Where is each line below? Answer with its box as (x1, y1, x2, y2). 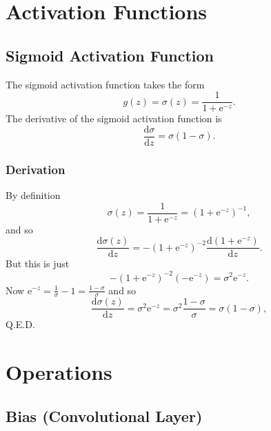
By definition (6, 188, 61, 202)
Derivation (6, 160, 66, 178)
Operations (6, 358, 112, 386)
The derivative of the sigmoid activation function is (6, 111, 222, 126)
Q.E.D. (6, 317, 35, 332)
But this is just (6, 256, 70, 271)
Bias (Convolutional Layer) (6, 405, 203, 426)
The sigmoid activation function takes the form (6, 77, 205, 91)
